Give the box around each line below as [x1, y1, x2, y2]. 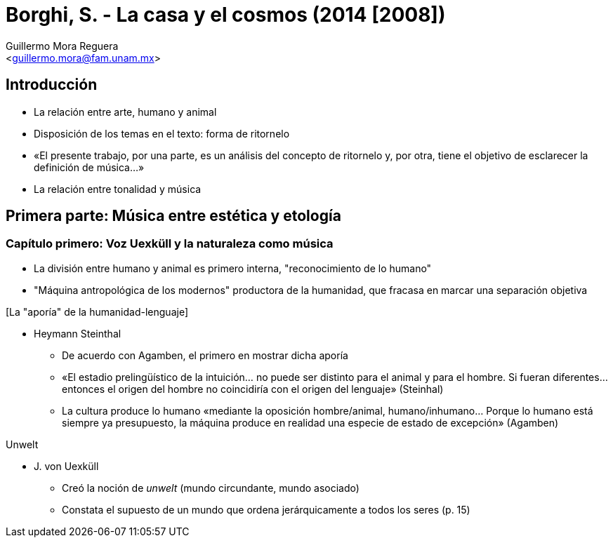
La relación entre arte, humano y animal [34, 105, 217, 118]
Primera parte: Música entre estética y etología [6, 207, 341, 225]
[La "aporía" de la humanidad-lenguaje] [6, 305, 188, 318]
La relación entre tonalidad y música [34, 182, 202, 195]
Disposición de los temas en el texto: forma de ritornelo [34, 127, 290, 140]
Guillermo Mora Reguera [6, 39, 119, 52]
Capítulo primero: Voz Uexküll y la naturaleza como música [6, 236, 334, 251]
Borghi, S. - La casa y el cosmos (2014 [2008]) [6, 3, 446, 27]
